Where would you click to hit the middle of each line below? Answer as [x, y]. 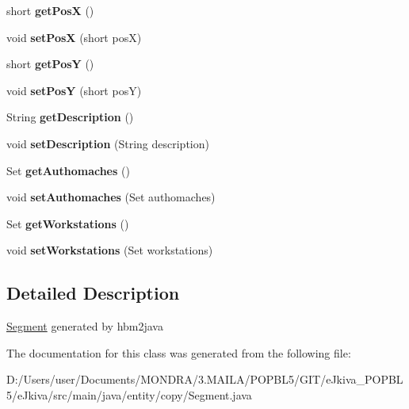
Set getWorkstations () [68, 223]
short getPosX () [50, 10]
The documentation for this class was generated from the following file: [179, 352]
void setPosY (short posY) [74, 90]
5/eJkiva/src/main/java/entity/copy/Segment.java [129, 394]
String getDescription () [70, 117]
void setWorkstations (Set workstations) [110, 250]
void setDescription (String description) [108, 143]
